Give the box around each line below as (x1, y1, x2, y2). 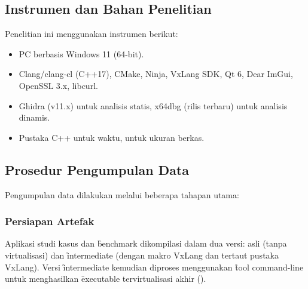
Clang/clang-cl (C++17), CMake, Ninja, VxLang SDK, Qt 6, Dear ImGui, (19, 67, 293, 80)
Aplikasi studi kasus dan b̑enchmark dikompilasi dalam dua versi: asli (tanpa (5, 237, 287, 250)
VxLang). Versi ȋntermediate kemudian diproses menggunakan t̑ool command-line (5, 260, 304, 273)
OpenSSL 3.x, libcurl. (19, 79, 98, 91)
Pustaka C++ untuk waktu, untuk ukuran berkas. (19, 131, 205, 143)
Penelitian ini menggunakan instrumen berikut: (5, 27, 178, 40)
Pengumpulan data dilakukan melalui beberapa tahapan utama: (5, 188, 239, 201)
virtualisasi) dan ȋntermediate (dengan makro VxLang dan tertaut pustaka (5, 248, 279, 261)
